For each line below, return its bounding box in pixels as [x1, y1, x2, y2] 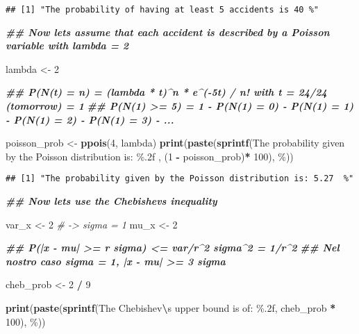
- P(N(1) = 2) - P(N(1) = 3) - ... [6, 112, 174, 126]
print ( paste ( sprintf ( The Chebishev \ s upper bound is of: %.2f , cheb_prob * [6, 301, 336, 315]
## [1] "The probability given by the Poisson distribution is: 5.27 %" [6, 174, 354, 184]
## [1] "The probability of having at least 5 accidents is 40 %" [6, 5, 319, 15]
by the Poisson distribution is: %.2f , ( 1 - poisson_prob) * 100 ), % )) [6, 149, 294, 163]
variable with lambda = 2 [6, 38, 129, 53]
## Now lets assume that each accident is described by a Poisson [6, 24, 330, 39]
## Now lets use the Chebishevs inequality [6, 194, 217, 208]
